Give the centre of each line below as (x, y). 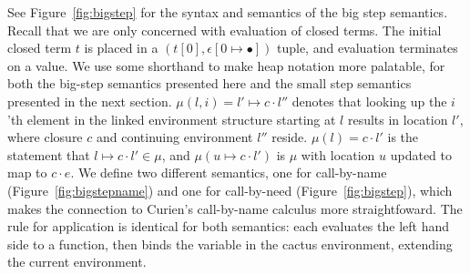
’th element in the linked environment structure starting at (172, 119)
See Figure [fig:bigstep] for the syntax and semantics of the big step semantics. (228, 12)
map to (27, 173)
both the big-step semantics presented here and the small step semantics (209, 83)
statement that (49, 154)
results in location (398, 119)
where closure (45, 137)
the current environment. (77, 262)
